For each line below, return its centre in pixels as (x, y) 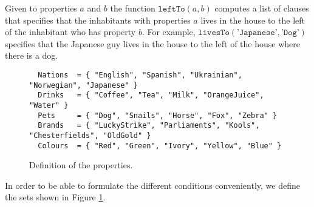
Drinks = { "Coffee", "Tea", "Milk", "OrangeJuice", (151, 95)
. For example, (169, 32)
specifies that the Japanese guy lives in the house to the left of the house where (152, 43)
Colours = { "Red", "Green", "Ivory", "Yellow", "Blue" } (160, 146)
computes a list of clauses (262, 8)
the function (133, 8)
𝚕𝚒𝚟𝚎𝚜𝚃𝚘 (214, 33)
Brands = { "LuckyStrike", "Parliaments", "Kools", (149, 126)
